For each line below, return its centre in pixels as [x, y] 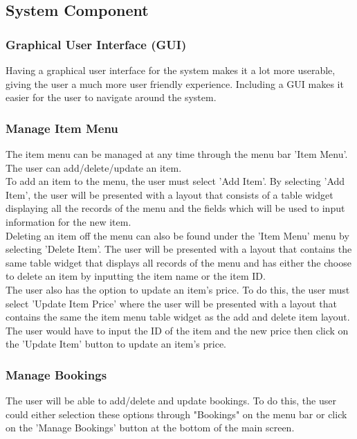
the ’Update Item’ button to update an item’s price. [116, 344]
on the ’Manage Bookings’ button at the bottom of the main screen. [150, 428]
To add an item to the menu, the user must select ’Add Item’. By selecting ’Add [175, 181]
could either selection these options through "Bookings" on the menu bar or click [176, 414]
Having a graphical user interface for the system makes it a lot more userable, [171, 70]
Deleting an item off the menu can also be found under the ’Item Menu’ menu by [177, 235]
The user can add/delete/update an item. [94, 167]
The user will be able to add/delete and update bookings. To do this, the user [171, 401]
